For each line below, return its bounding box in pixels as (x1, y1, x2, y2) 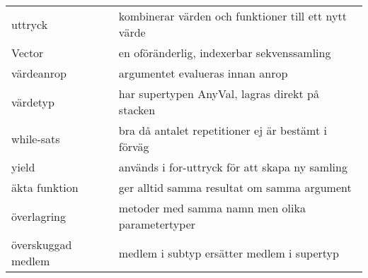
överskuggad (11, 236, 72, 253)
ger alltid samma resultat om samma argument (118, 179, 352, 195)
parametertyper (118, 216, 196, 232)
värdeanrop (11, 65, 67, 81)
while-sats (11, 130, 60, 147)
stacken (118, 102, 156, 118)
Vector (11, 44, 44, 61)
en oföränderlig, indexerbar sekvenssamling (118, 44, 331, 61)
